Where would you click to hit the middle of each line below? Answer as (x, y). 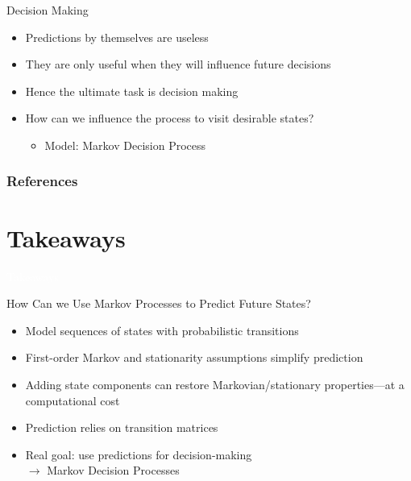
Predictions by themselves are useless (117, 37)
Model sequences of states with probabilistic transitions (162, 330)
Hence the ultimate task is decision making (132, 91)
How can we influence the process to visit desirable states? (170, 118)
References (42, 181)
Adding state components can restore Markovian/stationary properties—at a (215, 384)
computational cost (73, 400)
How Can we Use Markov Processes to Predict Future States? (159, 303)
